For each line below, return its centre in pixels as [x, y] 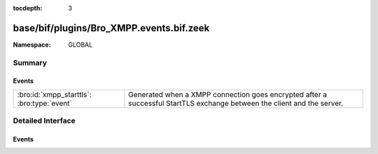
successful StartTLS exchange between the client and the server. [236, 103]
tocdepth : [28, 8]
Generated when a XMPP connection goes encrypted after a [228, 94]
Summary [30, 63]
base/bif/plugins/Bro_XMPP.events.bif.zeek [111, 28]
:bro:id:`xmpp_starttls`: [54, 94]
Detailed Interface [44, 121]
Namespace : [32, 45]
